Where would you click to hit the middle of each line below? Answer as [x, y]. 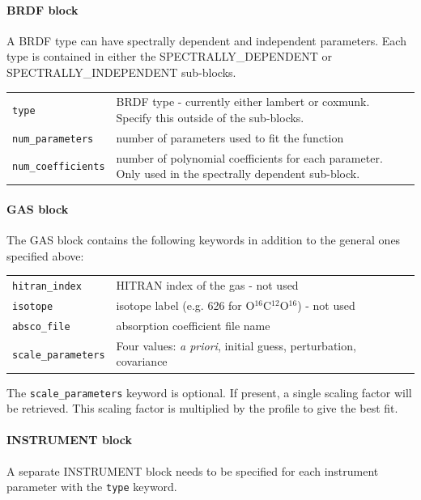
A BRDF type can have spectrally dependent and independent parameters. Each [206, 40]
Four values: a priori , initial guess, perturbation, [236, 345]
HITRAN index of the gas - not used [207, 285]
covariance [142, 361]
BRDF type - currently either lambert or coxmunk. [243, 102]
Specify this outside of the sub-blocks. [210, 117]
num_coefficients [59, 167]
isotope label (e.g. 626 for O [185, 305]
